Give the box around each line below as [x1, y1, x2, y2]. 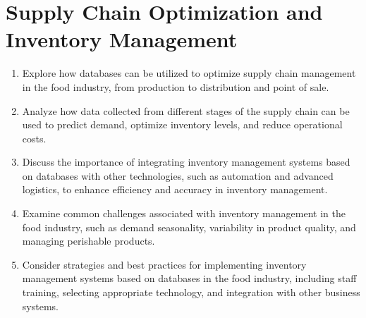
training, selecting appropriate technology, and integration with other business [22, 285, 360, 300]
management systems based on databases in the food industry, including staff [22, 271, 357, 286]
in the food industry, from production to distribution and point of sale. [22, 79, 329, 94]
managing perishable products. [22, 233, 155, 248]
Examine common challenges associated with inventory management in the [22, 206, 346, 221]
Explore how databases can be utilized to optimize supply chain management [22, 66, 356, 80]
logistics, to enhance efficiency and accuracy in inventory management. [22, 182, 328, 197]
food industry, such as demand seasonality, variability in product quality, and [22, 219, 356, 234]
